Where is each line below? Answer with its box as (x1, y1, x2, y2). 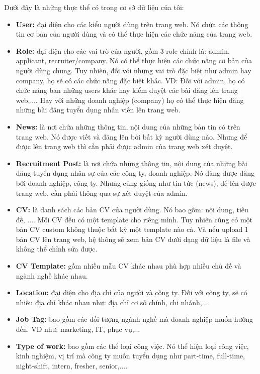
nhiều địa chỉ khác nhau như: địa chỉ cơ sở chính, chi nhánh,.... (16, 297, 210, 307)
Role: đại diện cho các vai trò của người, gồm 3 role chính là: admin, (16, 45, 230, 56)
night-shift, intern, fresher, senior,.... (16, 360, 128, 370)
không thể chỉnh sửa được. (16, 243, 98, 254)
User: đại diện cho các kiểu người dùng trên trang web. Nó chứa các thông (16, 19, 248, 29)
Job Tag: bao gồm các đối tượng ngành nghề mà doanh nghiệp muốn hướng (16, 314, 253, 324)
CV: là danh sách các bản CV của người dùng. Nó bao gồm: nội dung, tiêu (16, 204, 248, 215)
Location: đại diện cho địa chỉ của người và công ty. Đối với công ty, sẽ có (16, 287, 247, 298)
